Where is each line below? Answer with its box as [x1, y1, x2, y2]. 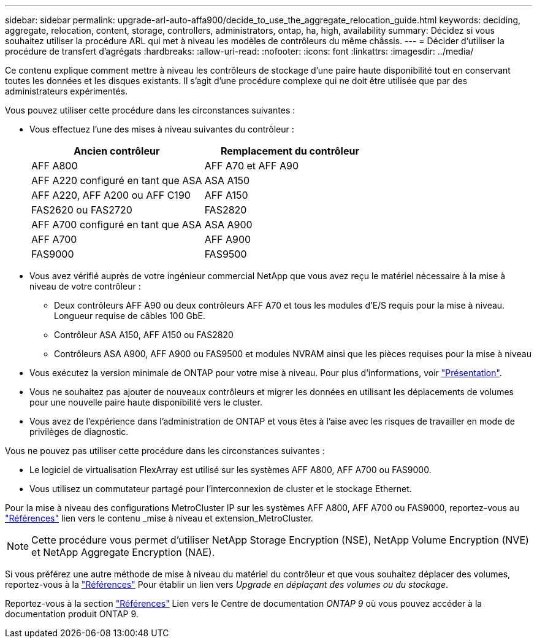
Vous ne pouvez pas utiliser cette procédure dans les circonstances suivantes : [5, 445, 325, 456]
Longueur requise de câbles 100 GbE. [54, 310, 205, 321]
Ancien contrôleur [74, 145, 160, 157]
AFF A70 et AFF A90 [204, 160, 299, 172]
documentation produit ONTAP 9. [5, 609, 139, 619]
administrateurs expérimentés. [5, 86, 128, 96]
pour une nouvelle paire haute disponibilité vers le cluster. [29, 397, 262, 407]
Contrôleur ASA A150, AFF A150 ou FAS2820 [54, 329, 234, 340]
